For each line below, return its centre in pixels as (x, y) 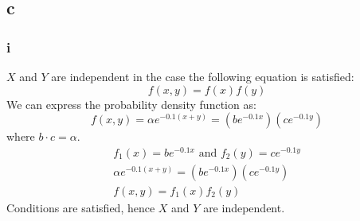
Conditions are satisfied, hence (81, 207)
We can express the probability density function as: (131, 104)
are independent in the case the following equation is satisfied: (203, 76)
